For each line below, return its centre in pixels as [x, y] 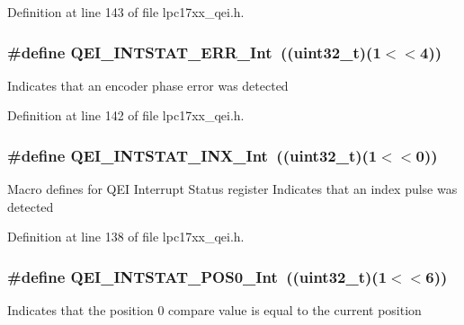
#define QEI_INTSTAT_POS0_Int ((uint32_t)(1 [197, 276]
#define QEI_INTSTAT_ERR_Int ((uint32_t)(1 [194, 52]
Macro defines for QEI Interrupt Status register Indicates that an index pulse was [232, 189]
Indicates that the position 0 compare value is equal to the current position [214, 310]
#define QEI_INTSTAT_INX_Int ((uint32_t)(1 [192, 155]
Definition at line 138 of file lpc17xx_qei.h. [126, 237]
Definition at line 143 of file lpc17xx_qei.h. [126, 12]
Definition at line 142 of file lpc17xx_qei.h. [126, 115]
